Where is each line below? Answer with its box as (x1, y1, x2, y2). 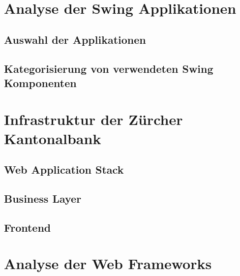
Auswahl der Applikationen (4, 31, 146, 47)
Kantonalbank (4, 128, 101, 148)
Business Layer (4, 191, 82, 206)
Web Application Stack (4, 162, 124, 177)
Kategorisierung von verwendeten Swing (4, 61, 213, 76)
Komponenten (4, 75, 77, 90)
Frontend (4, 219, 51, 235)
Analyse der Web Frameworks (4, 253, 212, 274)
